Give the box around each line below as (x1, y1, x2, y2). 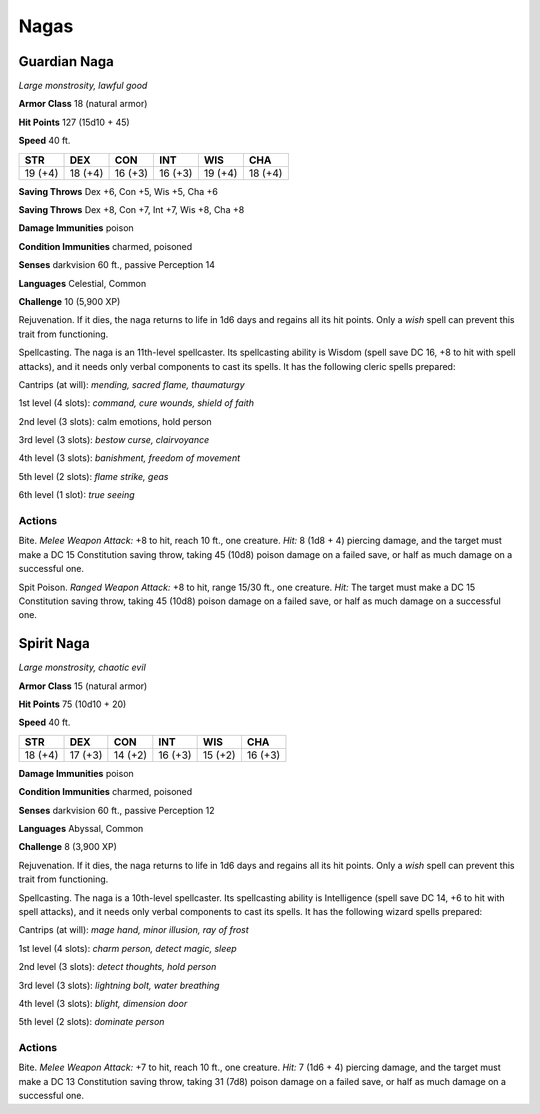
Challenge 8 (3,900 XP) (18, 841, 117, 853)
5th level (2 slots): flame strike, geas (18, 470, 169, 482)
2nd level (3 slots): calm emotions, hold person (18, 415, 212, 427)
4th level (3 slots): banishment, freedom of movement (18, 452, 241, 464)
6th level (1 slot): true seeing (18, 489, 135, 501)
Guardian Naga (18, 53, 114, 70)
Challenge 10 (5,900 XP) (18, 295, 121, 307)
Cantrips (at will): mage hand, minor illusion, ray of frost (18, 924, 249, 936)
